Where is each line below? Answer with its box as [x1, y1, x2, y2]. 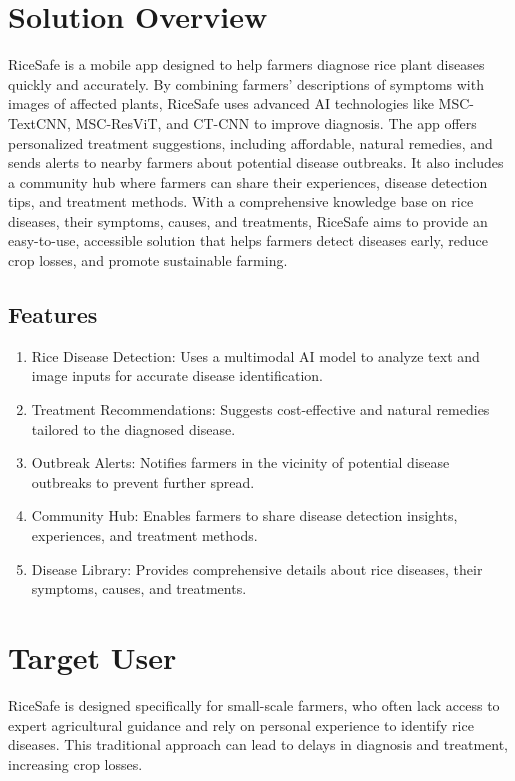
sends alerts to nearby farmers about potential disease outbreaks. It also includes [8, 152, 504, 173]
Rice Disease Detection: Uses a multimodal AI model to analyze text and [31, 345, 480, 366]
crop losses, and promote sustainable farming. [8, 250, 288, 271]
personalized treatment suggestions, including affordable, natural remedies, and [8, 132, 493, 153]
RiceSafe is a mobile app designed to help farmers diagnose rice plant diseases [8, 54, 485, 75]
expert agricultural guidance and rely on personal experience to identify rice [8, 714, 474, 735]
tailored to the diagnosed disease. [31, 418, 236, 439]
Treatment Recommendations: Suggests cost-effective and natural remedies [31, 399, 490, 420]
